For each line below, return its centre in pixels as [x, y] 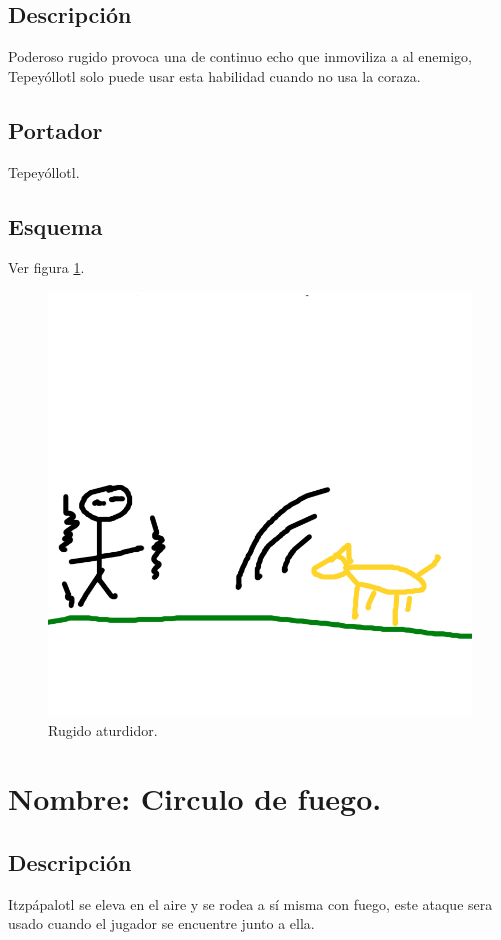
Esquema [55, 225]
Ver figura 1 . [46, 267]
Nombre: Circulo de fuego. [195, 798]
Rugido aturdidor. [103, 729]
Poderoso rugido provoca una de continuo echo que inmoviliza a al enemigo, [240, 56]
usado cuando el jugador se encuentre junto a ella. [161, 923]
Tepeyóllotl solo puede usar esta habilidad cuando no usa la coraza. [214, 75]
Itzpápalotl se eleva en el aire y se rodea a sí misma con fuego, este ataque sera [250, 903]
